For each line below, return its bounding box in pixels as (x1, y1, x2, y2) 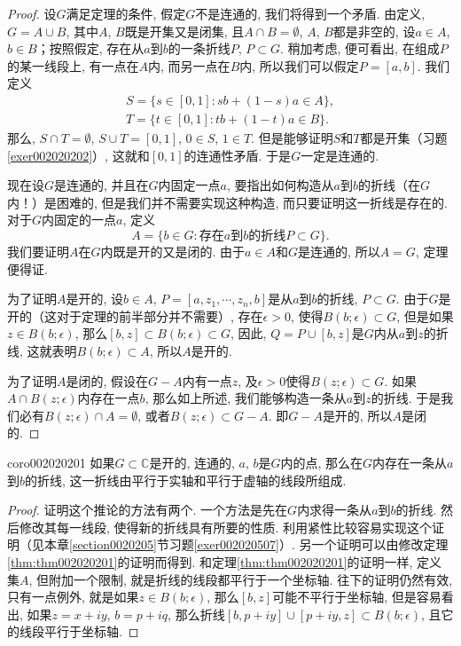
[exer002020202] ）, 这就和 (7, 146, 150, 164)
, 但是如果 (396, 306, 454, 325)
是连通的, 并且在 (54, 176, 149, 194)
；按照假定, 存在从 (36, 39, 145, 58)
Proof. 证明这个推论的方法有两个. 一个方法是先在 (7, 500, 288, 519)
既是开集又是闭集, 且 (124, 21, 245, 40)
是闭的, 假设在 (66, 371, 149, 390)
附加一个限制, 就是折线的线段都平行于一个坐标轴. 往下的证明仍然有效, (49, 570, 453, 588)
